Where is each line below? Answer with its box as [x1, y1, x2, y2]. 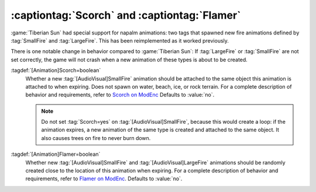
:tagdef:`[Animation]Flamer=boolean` [11, 151, 101, 158]
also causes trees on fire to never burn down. [41, 134, 151, 141]
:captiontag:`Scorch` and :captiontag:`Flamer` [11, 9, 241, 22]
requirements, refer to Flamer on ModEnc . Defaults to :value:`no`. [25, 175, 183, 182]
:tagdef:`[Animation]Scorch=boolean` [11, 67, 101, 74]
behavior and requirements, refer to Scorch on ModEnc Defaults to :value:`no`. [25, 91, 215, 99]
